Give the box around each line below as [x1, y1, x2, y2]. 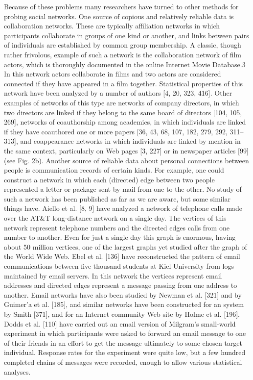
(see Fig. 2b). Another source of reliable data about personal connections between [4, 155, 249, 165]
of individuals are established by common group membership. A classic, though [4, 40, 241, 50]
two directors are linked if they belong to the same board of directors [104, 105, [4, 107, 242, 117]
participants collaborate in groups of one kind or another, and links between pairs [4, 30, 249, 40]
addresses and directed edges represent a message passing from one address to [4, 280, 237, 290]
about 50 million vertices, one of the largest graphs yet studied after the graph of [4, 241, 247, 252]
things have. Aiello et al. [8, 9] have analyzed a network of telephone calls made [4, 203, 243, 213]
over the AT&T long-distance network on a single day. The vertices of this [4, 213, 227, 223]
